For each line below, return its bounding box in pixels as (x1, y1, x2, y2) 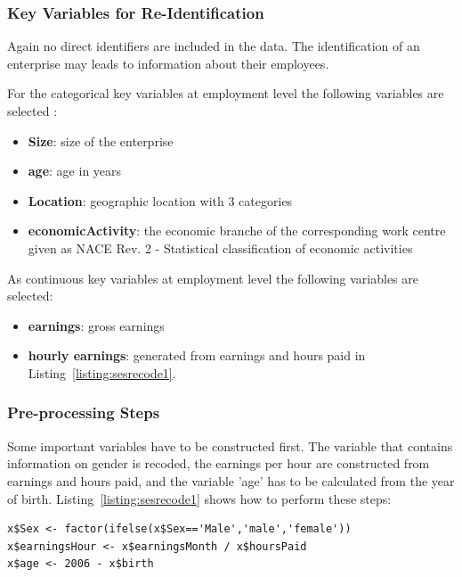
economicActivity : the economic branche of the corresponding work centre (28, 221, 446, 240)
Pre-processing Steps (7, 401, 160, 424)
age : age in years (28, 161, 122, 180)
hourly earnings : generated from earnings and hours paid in (28, 346, 366, 365)
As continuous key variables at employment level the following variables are (7, 268, 418, 287)
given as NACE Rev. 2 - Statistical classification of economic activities (28, 238, 413, 257)
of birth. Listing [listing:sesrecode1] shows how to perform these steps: (7, 489, 392, 507)
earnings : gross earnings (28, 316, 165, 334)
